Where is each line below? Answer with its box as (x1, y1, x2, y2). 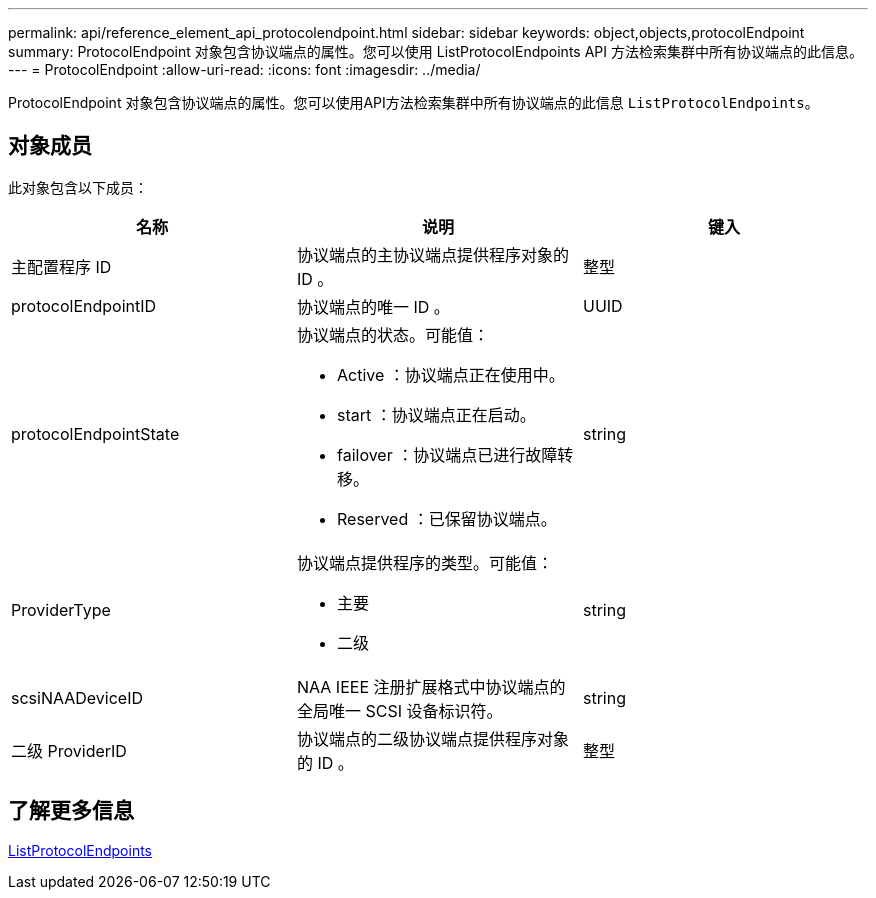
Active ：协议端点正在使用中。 (336, 364, 565, 385)
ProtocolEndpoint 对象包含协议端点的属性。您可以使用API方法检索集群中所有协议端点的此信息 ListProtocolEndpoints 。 (8, 94, 819, 111)
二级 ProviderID (11, 740, 127, 761)
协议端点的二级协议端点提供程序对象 (296, 728, 569, 749)
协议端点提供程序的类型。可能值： (296, 552, 553, 573)
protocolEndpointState (11, 423, 180, 444)
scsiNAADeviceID (11, 687, 144, 708)
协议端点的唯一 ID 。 (296, 296, 450, 317)
